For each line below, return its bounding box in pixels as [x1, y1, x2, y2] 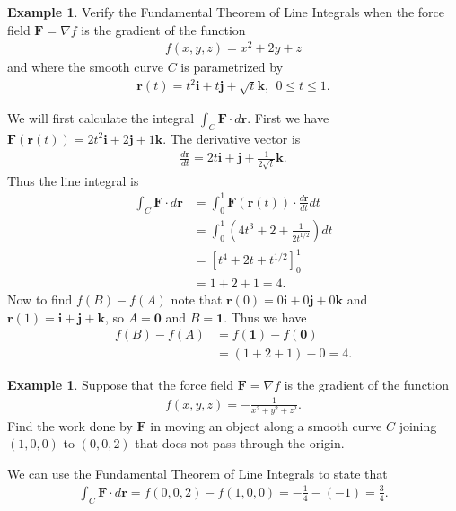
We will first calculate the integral [7, 109, 195, 128]
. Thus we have [224, 307, 307, 326]
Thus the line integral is [7, 171, 139, 189]
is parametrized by [180, 57, 284, 76]
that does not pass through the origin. [135, 434, 345, 453]
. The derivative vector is [162, 128, 301, 147]
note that [171, 290, 223, 309]
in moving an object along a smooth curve [150, 416, 382, 435]
